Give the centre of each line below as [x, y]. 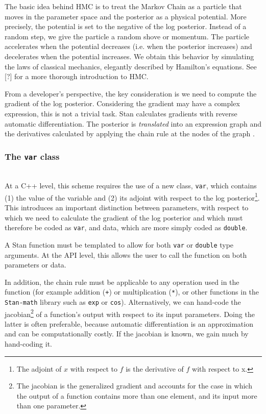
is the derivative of [155, 368]
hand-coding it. [28, 344]
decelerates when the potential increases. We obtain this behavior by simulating [129, 56]
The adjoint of [39, 368]
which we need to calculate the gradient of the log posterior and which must [124, 217]
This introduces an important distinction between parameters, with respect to [127, 207]
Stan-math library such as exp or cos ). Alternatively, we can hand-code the [123, 301]
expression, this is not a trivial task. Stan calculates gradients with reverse [121, 113]
